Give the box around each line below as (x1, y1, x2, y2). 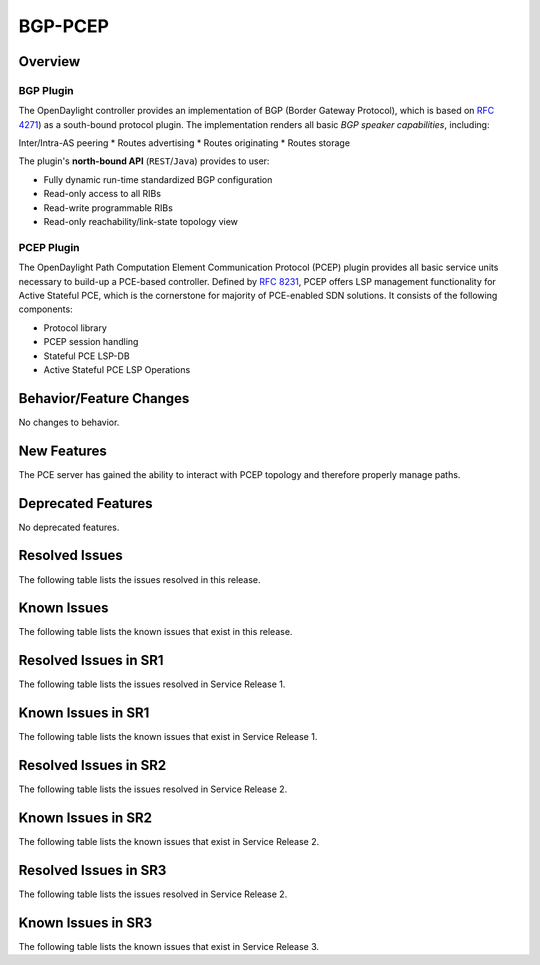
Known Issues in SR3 (18, 914, 153, 931)
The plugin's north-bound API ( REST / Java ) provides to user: (18, 155, 270, 167)
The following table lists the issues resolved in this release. (18, 573, 261, 585)
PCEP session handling (43, 336, 139, 348)
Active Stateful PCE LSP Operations (43, 363, 191, 375)
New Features (18, 442, 107, 459)
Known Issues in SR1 (18, 705, 150, 722)
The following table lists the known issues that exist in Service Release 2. (18, 836, 320, 848)
